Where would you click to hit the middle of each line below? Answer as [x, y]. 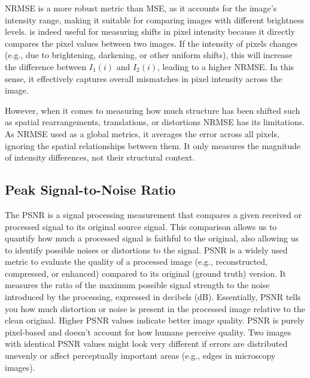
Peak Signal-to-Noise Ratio [90, 190]
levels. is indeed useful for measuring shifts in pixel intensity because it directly [150, 31]
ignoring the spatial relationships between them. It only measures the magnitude [153, 145]
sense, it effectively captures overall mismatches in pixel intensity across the [144, 78]
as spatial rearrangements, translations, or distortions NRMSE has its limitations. [155, 122]
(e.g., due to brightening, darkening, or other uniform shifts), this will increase [149, 55]
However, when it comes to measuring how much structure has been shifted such [153, 110]
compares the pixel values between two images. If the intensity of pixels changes [151, 43]
